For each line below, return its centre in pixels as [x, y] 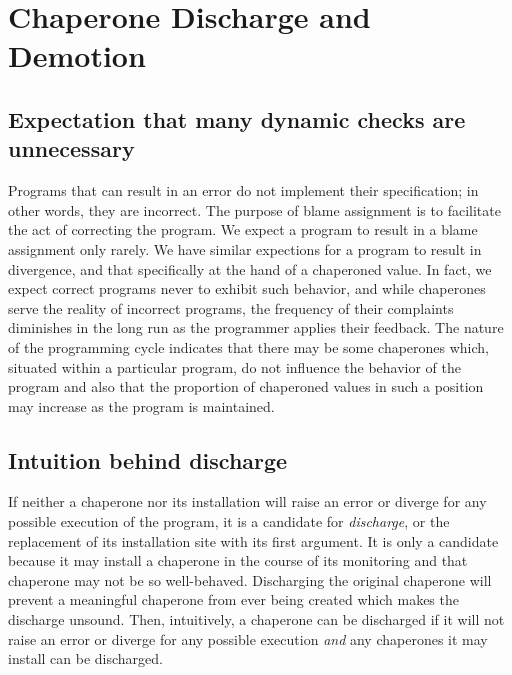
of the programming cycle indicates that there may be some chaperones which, [249, 346]
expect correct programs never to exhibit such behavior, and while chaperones [247, 288]
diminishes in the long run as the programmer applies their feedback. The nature [256, 327]
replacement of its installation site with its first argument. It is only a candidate [253, 540]
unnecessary [71, 148]
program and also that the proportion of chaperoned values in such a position [246, 386]
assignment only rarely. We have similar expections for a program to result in [245, 248]
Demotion [77, 55]
